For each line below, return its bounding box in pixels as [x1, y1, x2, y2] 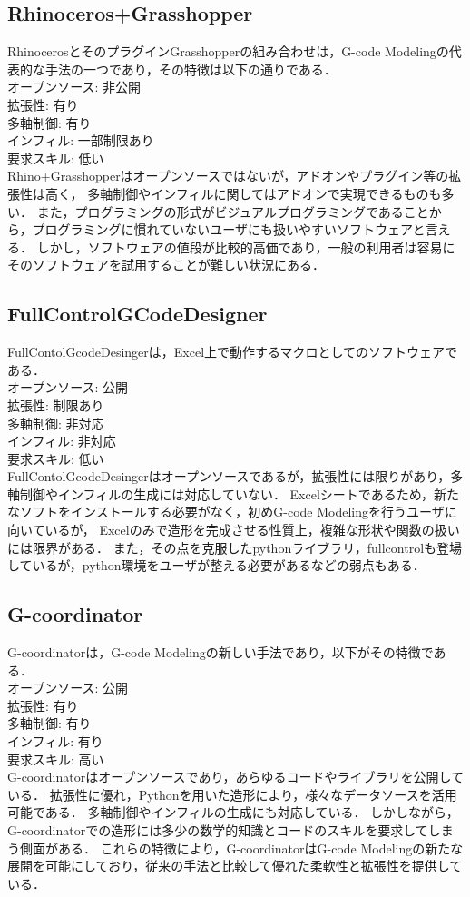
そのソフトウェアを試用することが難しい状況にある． [7, 255, 325, 274]
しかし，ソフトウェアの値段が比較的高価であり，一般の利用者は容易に [36, 237, 455, 256]
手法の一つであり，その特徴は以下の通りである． [44, 59, 337, 78]
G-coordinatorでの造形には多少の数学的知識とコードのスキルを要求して [7, 820, 428, 839]
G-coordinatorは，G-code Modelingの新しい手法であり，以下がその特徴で [7, 643, 434, 662]
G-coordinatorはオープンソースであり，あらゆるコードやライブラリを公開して [7, 767, 465, 786]
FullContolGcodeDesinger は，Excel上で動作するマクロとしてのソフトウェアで [7, 342, 458, 361]
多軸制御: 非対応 [7, 413, 104, 432]
